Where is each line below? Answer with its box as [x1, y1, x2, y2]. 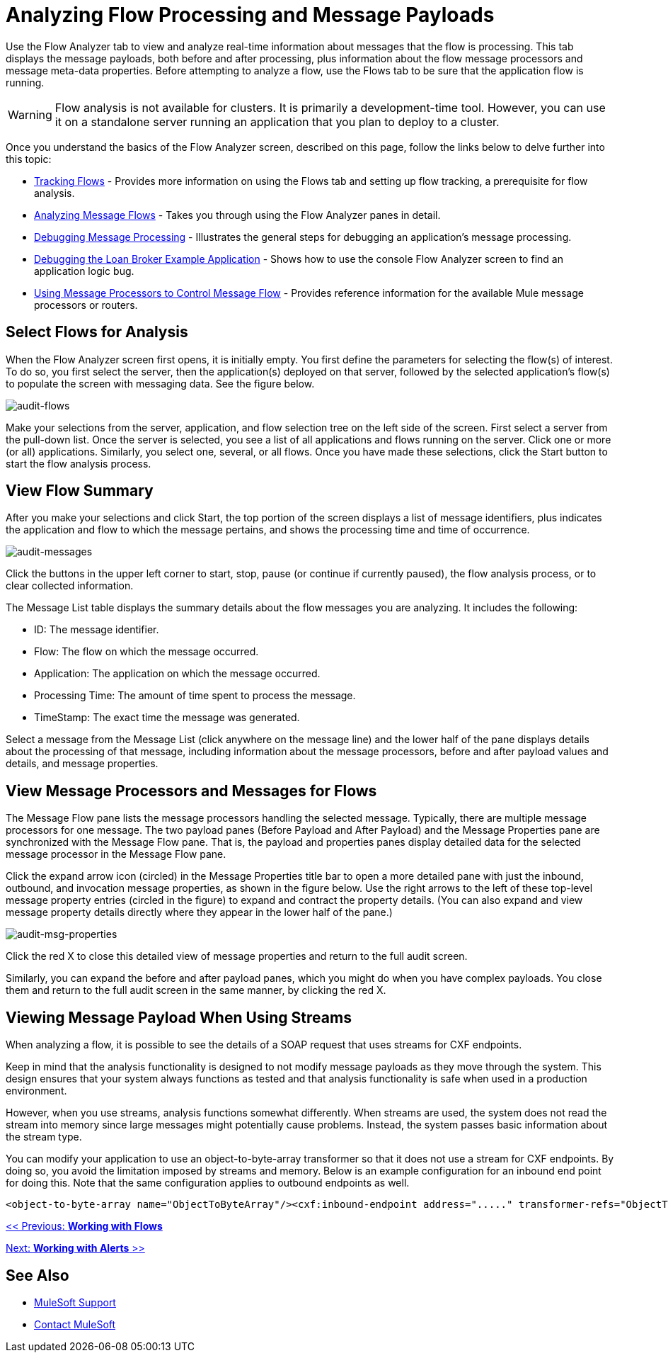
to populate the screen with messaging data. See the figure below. [6, 377, 315, 390]
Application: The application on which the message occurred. [34, 667, 321, 680]
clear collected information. [6, 579, 134, 592]
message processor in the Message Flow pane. [6, 848, 226, 861]
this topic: [6, 152, 52, 165]
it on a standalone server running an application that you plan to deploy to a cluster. [54, 114, 500, 129]
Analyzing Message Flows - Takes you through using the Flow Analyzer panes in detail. [34, 208, 441, 221]
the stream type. [6, 1131, 82, 1143]
